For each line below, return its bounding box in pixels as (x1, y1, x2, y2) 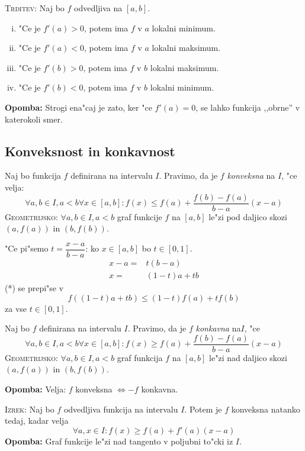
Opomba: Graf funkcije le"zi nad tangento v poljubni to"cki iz (5, 434, 233, 447)
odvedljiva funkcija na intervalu (63, 402, 178, 415)
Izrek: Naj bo (5, 402, 54, 415)
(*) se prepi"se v (5, 281, 64, 294)
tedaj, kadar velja (5, 414, 69, 427)
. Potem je (184, 402, 222, 415)
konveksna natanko (231, 402, 300, 415)
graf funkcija (117, 351, 163, 363)
